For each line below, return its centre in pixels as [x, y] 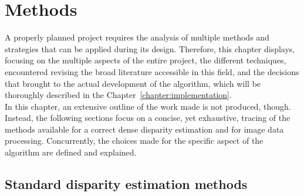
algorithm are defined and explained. [71, 152]
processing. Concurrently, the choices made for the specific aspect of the [134, 141]
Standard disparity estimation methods [126, 184]
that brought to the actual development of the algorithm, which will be [133, 83]
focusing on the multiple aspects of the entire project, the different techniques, [146, 60]
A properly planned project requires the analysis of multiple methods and [137, 37]
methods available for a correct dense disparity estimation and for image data [144, 129]
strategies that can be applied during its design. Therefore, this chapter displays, [150, 48]
